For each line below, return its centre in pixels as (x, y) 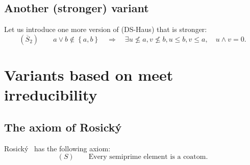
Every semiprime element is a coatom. (148, 157)
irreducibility (51, 95)
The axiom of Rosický (63, 127)
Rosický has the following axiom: (57, 148)
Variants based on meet (89, 74)
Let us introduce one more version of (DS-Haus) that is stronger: (106, 29)
